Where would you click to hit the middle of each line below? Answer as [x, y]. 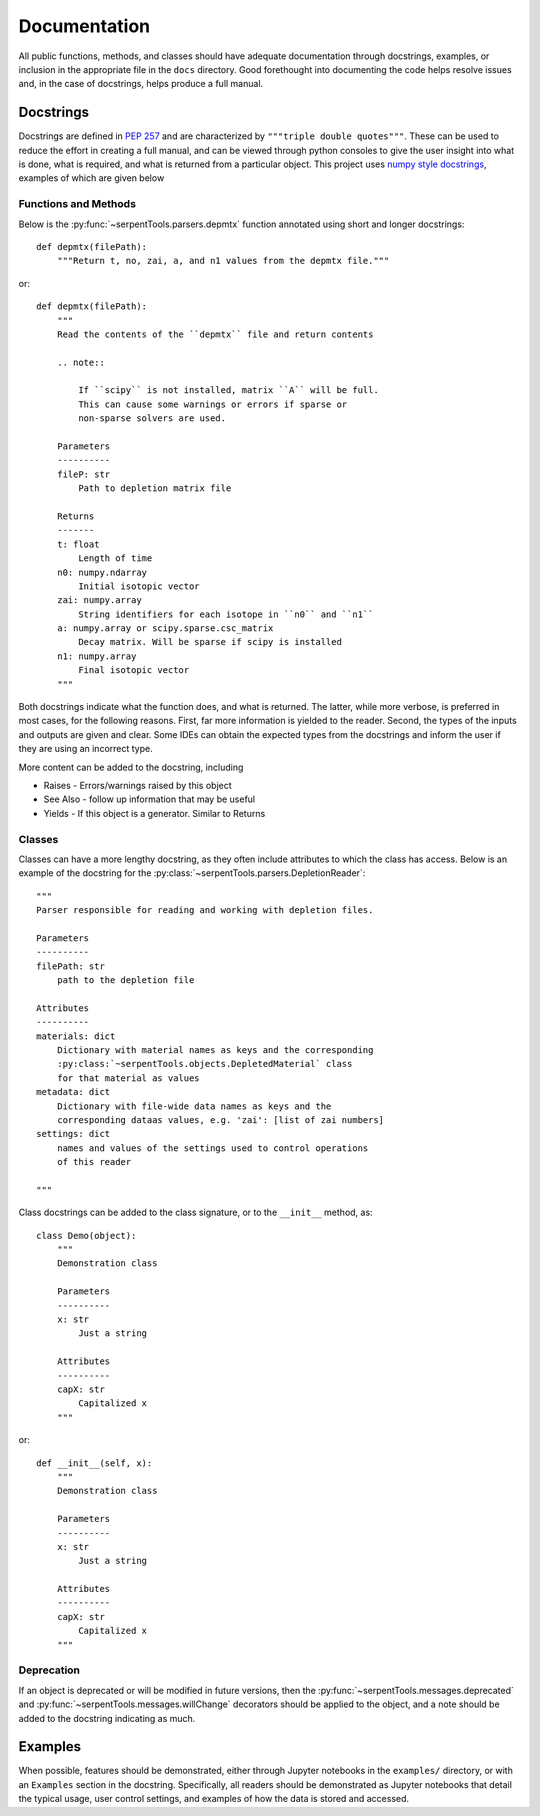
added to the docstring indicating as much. [107, 1718]
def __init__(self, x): [94, 1463]
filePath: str [70, 966]
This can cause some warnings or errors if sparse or [213, 404]
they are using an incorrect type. [86, 749]
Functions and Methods [77, 204]
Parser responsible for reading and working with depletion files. [205, 910]
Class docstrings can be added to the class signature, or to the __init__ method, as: [196, 1212]
